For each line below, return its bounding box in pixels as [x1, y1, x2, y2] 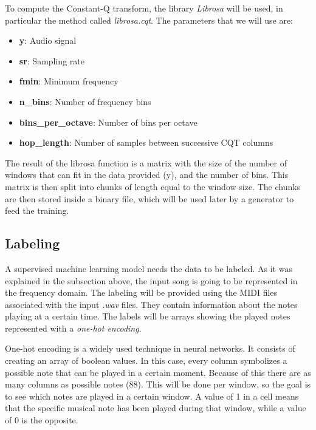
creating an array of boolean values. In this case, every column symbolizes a [5, 354, 287, 367]
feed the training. [5, 204, 69, 217]
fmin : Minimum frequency [19, 75, 118, 87]
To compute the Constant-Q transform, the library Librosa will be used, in [5, 2, 283, 14]
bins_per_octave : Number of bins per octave [19, 115, 197, 128]
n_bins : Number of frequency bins [19, 95, 151, 107]
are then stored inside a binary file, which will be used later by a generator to [5, 192, 294, 205]
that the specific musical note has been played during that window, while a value [5, 401, 306, 414]
